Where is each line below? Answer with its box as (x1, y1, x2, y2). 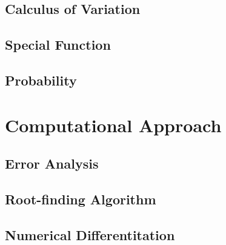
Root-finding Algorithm (5, 189, 156, 208)
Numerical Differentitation (5, 225, 175, 244)
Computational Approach (5, 112, 222, 137)
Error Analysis (5, 154, 99, 173)
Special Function (5, 35, 111, 54)
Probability (5, 70, 77, 89)
